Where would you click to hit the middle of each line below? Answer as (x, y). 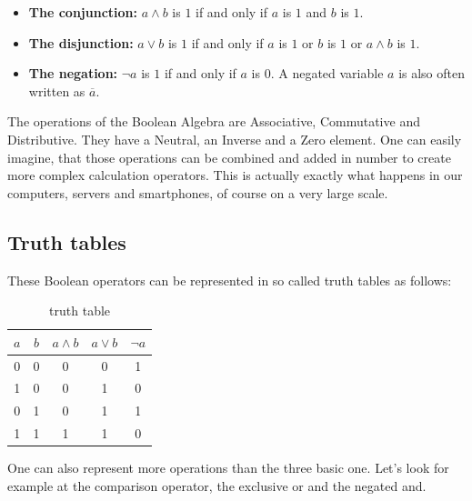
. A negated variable (327, 73)
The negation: (73, 73)
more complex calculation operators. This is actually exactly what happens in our (235, 175)
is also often (432, 73)
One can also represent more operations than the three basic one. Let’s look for (228, 468)
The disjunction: (81, 42)
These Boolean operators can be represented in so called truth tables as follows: (230, 280)
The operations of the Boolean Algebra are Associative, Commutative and (214, 121)
